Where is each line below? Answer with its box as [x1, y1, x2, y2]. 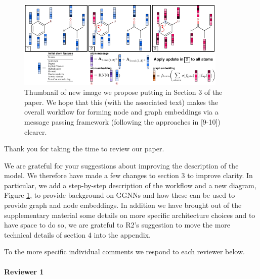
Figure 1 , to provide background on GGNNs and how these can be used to [4, 190, 235, 200]
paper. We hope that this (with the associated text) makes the [24, 96, 218, 107]
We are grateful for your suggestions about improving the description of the [4, 160, 239, 171]
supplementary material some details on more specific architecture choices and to [4, 209, 255, 220]
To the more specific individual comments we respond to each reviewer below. [4, 246, 245, 257]
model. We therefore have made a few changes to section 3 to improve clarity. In [4, 170, 253, 181]
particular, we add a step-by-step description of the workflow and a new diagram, [4, 180, 256, 190]
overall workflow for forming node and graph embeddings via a [24, 106, 219, 117]
